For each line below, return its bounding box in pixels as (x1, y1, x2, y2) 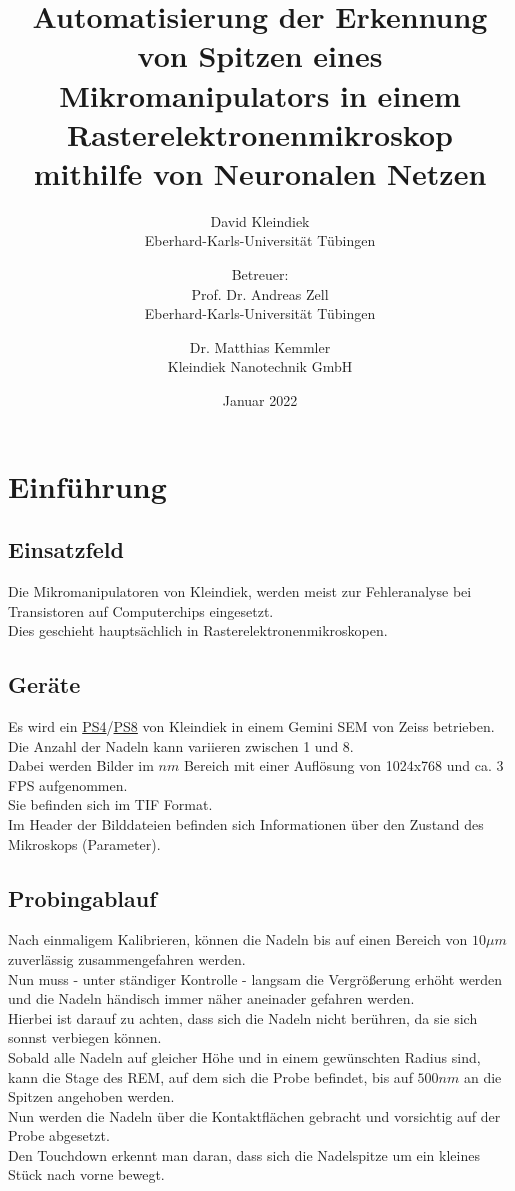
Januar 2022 (222, 390, 298, 411)
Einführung (8, 465, 167, 506)
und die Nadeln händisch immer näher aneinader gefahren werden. (8, 988, 415, 1009)
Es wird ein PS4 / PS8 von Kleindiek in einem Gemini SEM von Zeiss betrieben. (8, 716, 495, 736)
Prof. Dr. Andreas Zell (191, 283, 329, 304)
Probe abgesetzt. (8, 1125, 110, 1146)
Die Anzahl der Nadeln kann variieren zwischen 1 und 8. (8, 735, 354, 756)
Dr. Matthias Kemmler (189, 336, 331, 357)
